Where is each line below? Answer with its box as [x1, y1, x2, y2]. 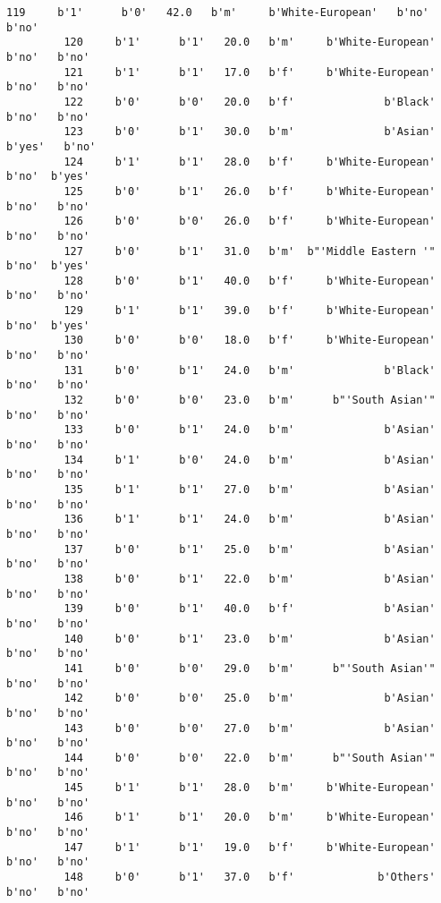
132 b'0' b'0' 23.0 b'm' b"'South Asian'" [64, 394, 436, 407]
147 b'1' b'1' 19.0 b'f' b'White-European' [64, 840, 436, 854]
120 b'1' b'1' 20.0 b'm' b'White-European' [64, 36, 436, 49]
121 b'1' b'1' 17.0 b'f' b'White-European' [64, 65, 436, 79]
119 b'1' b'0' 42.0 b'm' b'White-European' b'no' [6, 6, 429, 19]
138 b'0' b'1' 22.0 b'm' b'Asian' [64, 572, 436, 585]
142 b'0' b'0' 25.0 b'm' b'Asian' [64, 692, 436, 705]
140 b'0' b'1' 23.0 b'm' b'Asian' [64, 632, 436, 645]
